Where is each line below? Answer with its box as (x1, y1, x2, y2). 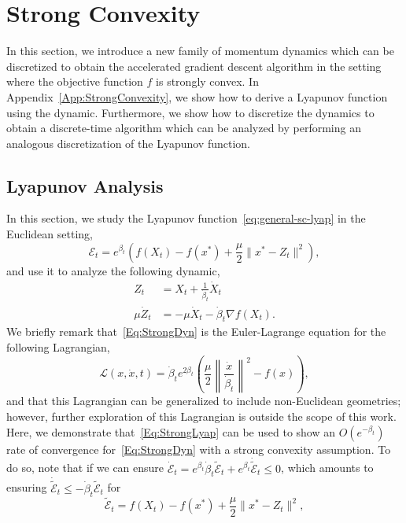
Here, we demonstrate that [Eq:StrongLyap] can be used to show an (6, 423, 336, 440)
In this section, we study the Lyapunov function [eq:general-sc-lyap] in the (6, 210, 366, 227)
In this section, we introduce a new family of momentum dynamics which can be (6, 42, 394, 59)
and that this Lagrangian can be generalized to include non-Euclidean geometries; (6, 392, 401, 409)
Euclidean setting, (6, 226, 93, 242)
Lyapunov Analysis (6, 173, 164, 197)
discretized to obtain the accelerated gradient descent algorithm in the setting (6, 57, 382, 74)
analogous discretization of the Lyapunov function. (6, 134, 250, 151)
